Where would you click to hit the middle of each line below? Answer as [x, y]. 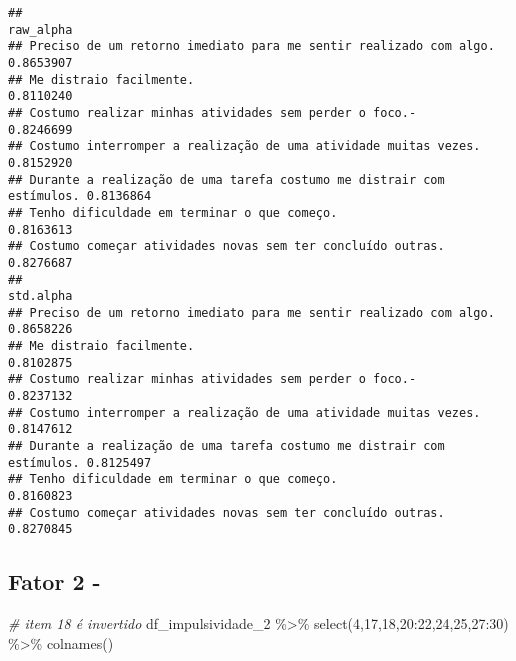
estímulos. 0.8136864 [80, 196]
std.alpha [40, 296]
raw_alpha [40, 29]
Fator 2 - [54, 581]
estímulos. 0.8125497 [80, 462]
